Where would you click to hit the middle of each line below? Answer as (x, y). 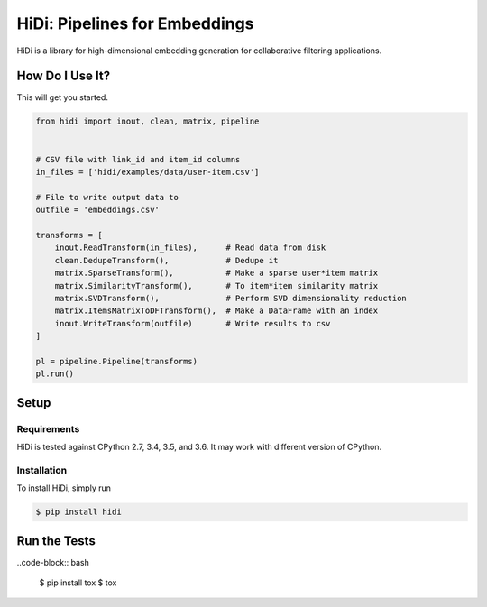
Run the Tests (56, 541)
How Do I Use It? (64, 76)
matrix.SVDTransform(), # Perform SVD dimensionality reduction (231, 298)
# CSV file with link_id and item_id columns (138, 159)
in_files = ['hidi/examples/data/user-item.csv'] (147, 172)
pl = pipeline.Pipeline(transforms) (117, 361)
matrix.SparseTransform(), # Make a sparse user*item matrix (216, 273)
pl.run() (55, 374)
